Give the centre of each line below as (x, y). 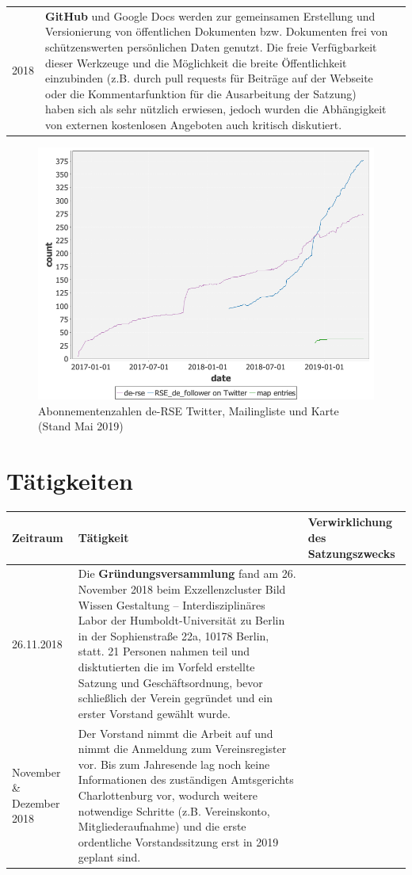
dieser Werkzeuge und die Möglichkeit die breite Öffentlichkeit (196, 62)
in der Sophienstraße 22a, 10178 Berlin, (174, 635)
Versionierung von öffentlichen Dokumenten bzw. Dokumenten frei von (217, 31)
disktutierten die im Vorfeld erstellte (166, 667)
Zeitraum (38, 537)
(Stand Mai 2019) (81, 426)
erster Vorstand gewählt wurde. (154, 713)
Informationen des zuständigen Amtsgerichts (186, 779)
